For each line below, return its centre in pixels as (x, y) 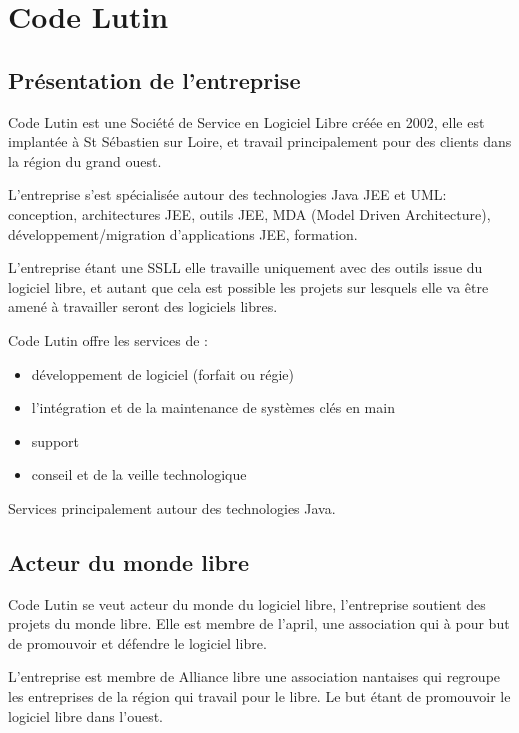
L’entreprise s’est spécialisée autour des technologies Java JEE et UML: (227, 194)
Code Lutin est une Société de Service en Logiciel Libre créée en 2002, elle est (246, 121)
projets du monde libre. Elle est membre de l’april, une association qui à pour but (259, 623)
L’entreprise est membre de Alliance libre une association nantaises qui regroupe (254, 676)
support (55, 440)
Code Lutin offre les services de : (108, 339)
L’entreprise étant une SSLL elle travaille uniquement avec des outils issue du (245, 267)
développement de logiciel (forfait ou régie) (162, 373)
